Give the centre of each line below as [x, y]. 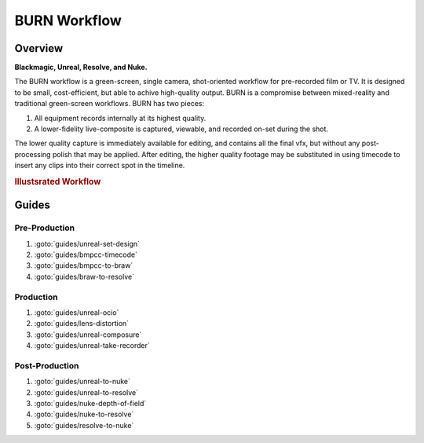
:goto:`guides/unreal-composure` [88, 335]
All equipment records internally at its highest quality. [120, 118]
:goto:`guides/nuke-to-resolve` [84, 414]
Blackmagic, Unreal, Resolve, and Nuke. [81, 68]
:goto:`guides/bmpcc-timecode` [86, 254]
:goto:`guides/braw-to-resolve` [84, 276]
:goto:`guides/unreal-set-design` [87, 243]
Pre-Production [44, 228]
